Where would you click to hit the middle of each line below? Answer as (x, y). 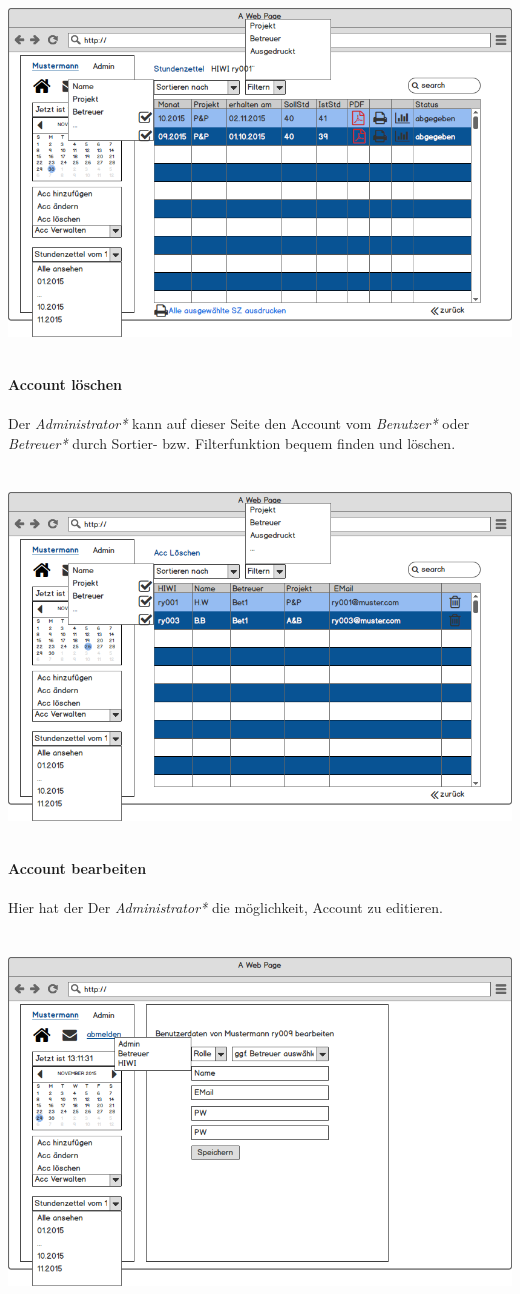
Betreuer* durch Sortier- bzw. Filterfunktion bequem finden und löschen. (232, 442)
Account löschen (65, 383)
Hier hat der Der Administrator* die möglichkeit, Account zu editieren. (225, 907)
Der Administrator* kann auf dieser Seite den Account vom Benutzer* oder (239, 422)
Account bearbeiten (77, 868)
